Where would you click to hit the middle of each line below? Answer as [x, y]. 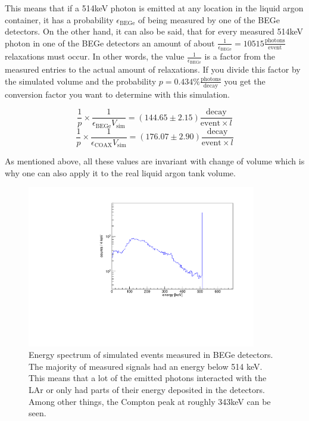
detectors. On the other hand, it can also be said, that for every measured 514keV [154, 31]
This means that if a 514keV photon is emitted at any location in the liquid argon [154, 8]
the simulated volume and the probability [81, 81]
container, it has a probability [59, 19]
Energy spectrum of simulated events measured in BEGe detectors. [151, 355]
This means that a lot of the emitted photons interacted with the [148, 378]
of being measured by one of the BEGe [209, 19]
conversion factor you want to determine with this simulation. [117, 94]
